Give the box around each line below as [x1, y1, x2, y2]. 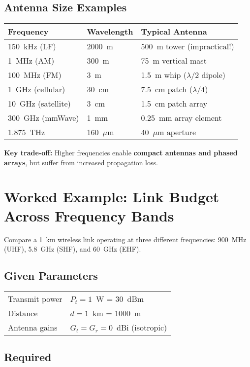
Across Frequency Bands [4, 205, 174, 225]
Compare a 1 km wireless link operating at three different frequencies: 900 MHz [4, 234, 247, 244]
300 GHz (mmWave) [8, 112, 79, 124]
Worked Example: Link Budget [4, 186, 219, 206]
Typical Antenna [141, 26, 207, 37]
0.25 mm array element [141, 112, 222, 124]
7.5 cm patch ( [141, 83, 192, 95]
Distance [8, 307, 38, 319]
